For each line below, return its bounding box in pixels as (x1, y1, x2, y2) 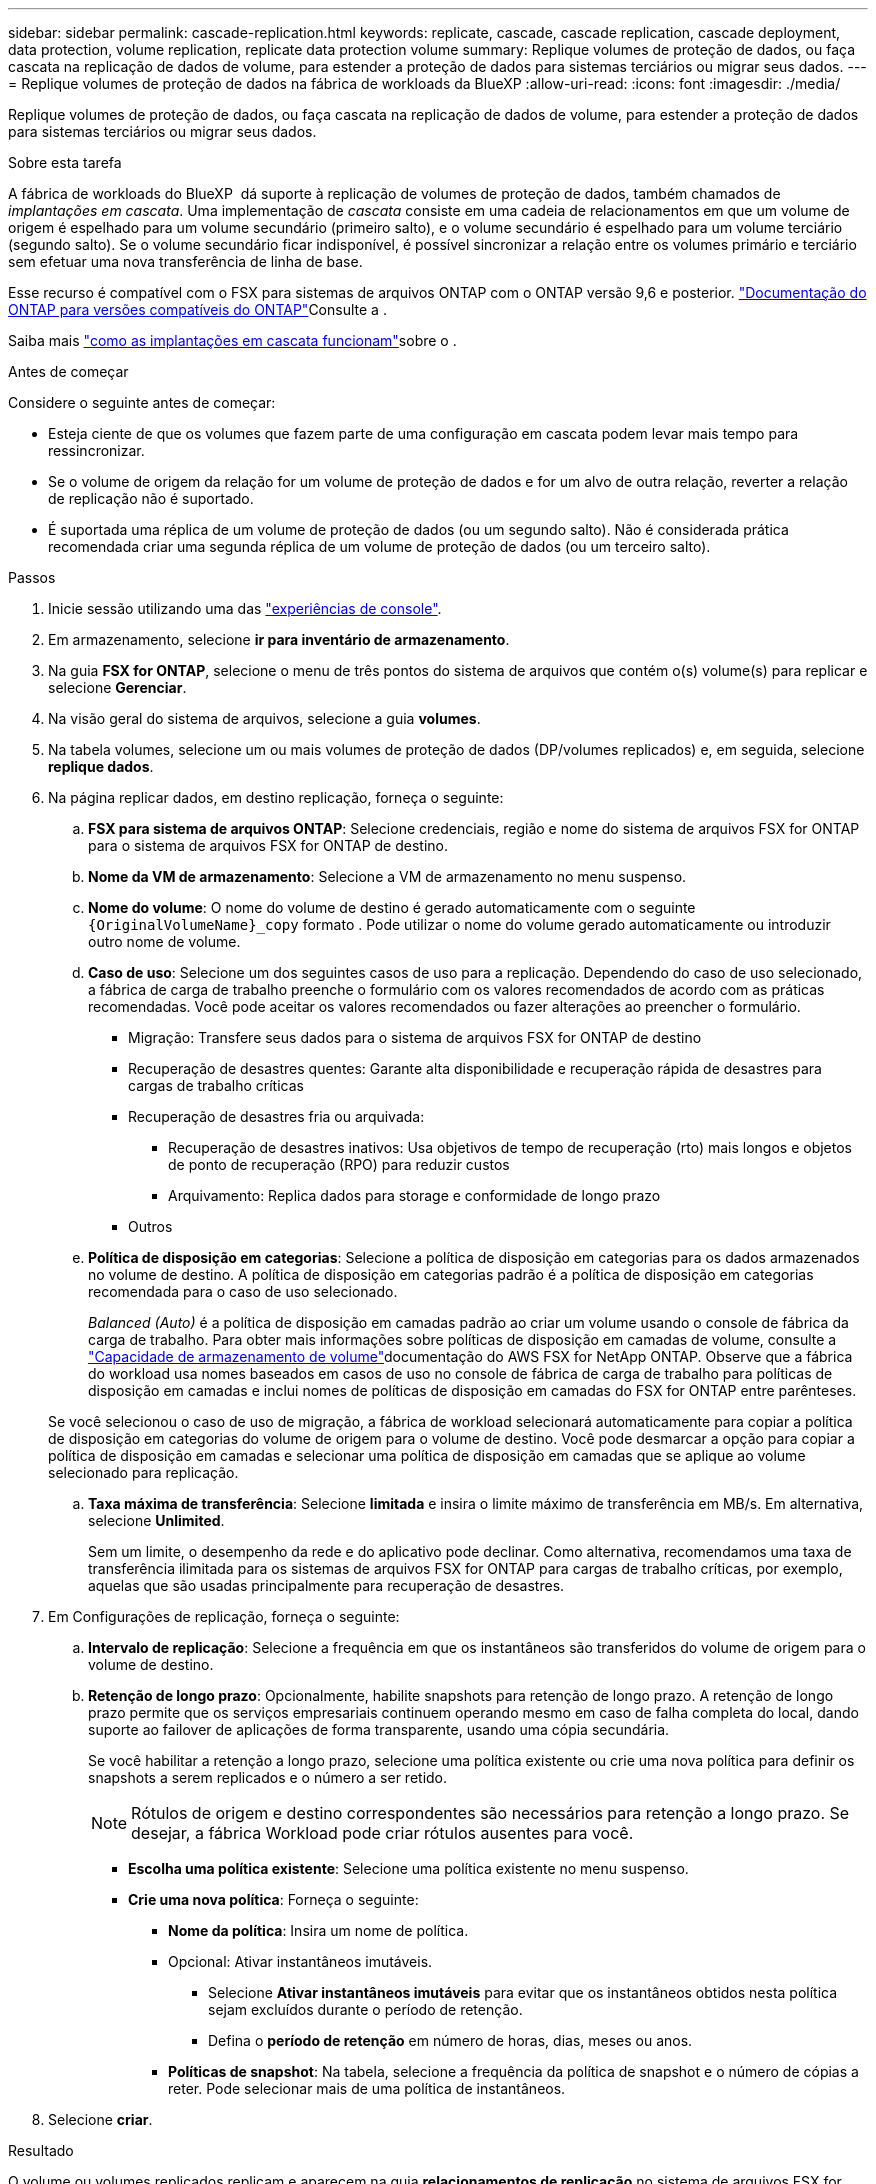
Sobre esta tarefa (8, 154, 122, 171)
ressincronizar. (48, 442, 145, 459)
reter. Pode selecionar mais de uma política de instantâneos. (168, 2080, 566, 2097)
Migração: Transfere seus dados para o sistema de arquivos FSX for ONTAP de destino (128, 1029, 702, 1046)
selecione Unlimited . (88, 1512, 225, 1529)
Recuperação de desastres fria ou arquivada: (128, 1108, 425, 1125)
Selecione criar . (48, 2111, 153, 2128)
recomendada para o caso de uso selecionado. (88, 1283, 398, 1300)
